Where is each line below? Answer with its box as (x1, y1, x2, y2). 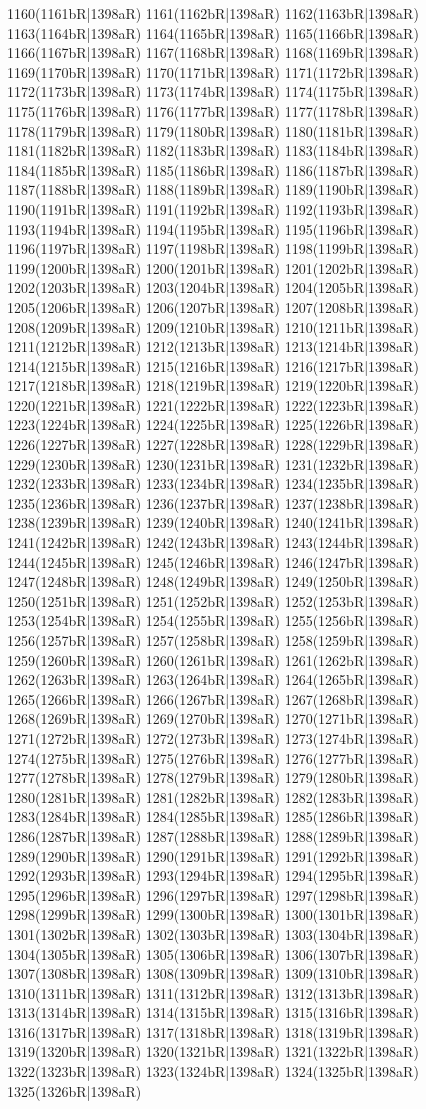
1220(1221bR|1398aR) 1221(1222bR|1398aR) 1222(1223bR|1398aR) (7, 394, 419, 415)
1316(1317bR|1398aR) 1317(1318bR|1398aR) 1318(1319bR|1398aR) (7, 1021, 419, 1042)
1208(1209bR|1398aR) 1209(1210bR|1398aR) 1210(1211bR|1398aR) (7, 316, 419, 337)
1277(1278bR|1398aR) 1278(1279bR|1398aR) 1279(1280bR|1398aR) (7, 767, 419, 788)
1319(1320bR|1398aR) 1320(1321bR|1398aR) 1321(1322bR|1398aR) (7, 1041, 419, 1062)
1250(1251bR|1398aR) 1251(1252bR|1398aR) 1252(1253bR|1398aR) (7, 590, 419, 611)
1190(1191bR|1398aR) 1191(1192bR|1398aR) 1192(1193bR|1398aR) (7, 198, 419, 219)
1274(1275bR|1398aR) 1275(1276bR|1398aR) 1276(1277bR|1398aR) (7, 747, 419, 768)
